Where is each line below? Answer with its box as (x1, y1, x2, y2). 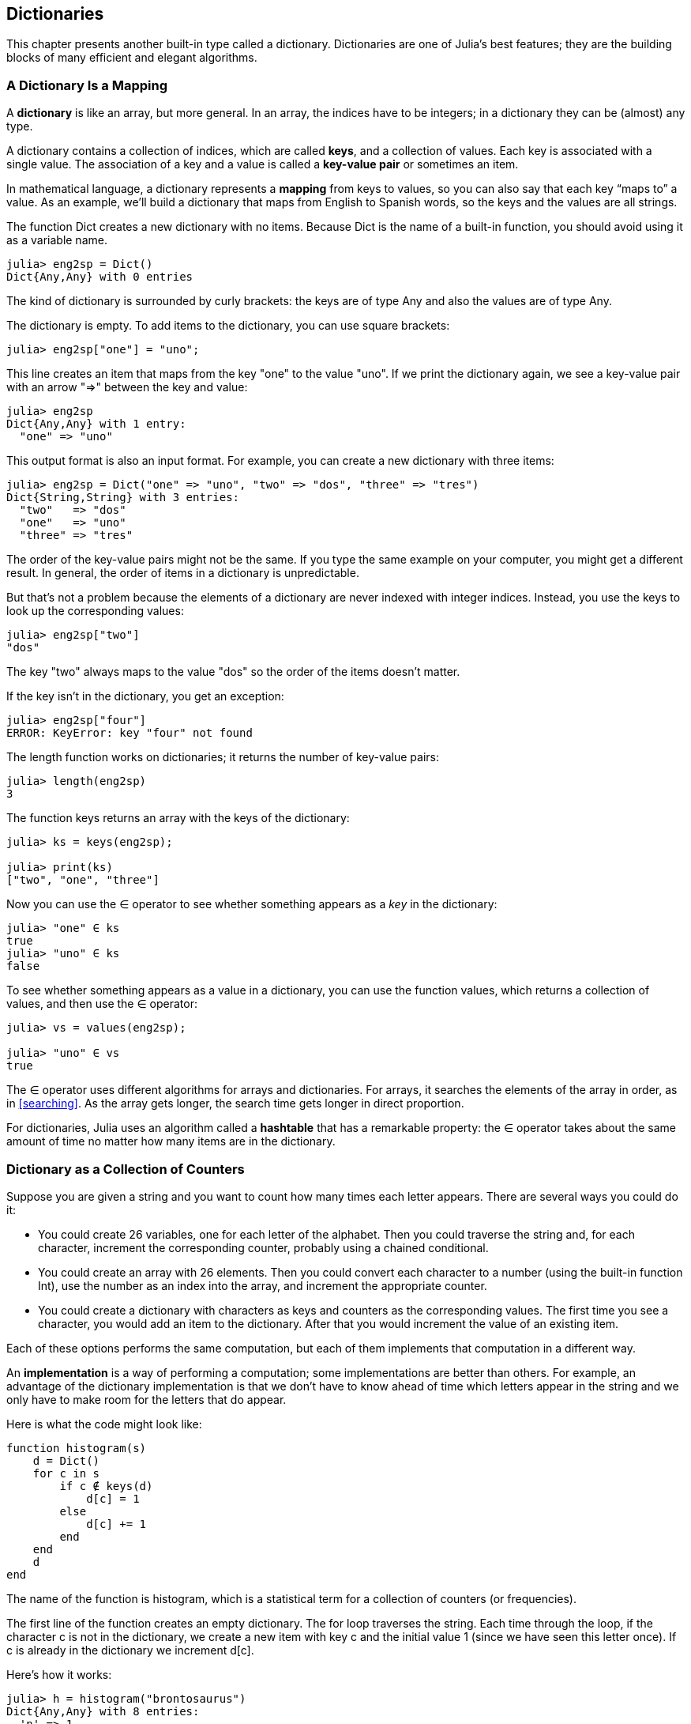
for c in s (32, 1466, 100, 1480)
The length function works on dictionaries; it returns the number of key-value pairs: (6, 750, 439, 764)
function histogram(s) (6, 1441, 147, 1454)
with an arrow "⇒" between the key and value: (6, 380, 248, 394)
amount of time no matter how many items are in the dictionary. (6, 1134, 336, 1149)
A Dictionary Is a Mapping (6, 77, 168, 93)
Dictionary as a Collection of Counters (6, 1160, 245, 1177)
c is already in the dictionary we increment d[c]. (6, 1643, 254, 1657)
